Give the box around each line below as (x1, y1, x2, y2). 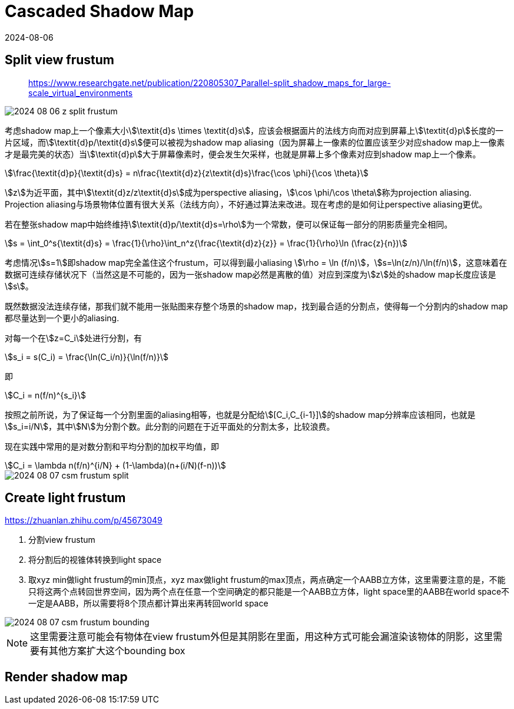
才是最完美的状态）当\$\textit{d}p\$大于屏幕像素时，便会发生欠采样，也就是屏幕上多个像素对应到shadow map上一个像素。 (5, 149, 481, 159)
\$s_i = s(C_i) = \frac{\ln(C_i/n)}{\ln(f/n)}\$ (5, 351, 168, 362)
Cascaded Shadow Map (5, 1, 194, 21)
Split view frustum (5, 52, 115, 68)
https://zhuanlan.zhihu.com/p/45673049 (5, 515, 163, 526)
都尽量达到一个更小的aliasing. (5, 312, 120, 323)
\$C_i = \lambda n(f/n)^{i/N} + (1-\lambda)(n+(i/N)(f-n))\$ (5, 460, 226, 470)
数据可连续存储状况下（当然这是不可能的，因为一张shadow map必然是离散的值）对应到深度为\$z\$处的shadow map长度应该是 (5, 269, 496, 279)
